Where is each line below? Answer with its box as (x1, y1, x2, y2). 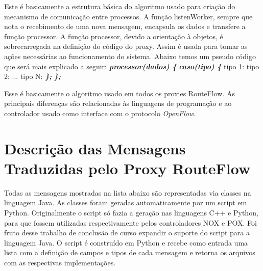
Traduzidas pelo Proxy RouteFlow (4, 157, 251, 178)
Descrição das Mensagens (4, 138, 186, 158)
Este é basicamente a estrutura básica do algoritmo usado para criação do (4, 1, 235, 11)
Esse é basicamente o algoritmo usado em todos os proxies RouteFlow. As (4, 88, 235, 98)
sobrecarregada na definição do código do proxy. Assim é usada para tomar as (4, 41, 248, 51)
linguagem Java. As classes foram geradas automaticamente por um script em (4, 197, 247, 208)
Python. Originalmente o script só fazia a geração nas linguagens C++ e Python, (4, 207, 258, 218)
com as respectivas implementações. (4, 257, 116, 267)
